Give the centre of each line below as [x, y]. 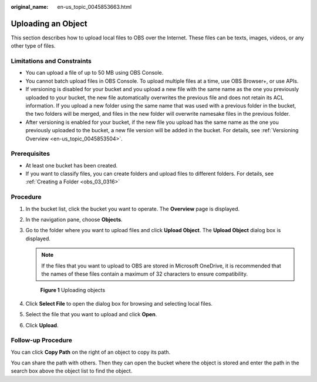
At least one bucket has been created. [72, 165]
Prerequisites [30, 154]
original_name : [30, 7]
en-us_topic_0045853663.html [95, 7]
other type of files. [33, 46]
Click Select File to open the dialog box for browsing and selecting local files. [119, 303]
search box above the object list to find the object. [72, 371]
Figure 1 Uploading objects [73, 290]
